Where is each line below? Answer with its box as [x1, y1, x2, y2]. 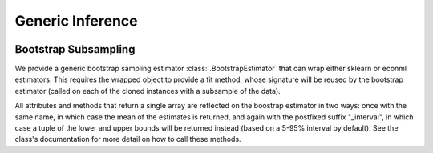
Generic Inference [14, 12, 138, 30]
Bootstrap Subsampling [14, 42, 136, 56]
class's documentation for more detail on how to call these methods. [14, 135, 241, 144]
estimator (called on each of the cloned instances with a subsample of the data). [14, 86, 281, 95]
